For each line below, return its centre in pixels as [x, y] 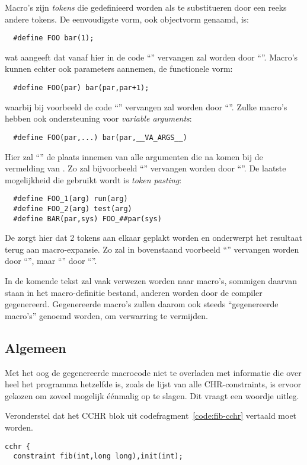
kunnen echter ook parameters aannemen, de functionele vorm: [119, 69]
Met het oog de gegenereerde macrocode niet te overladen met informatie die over [153, 372]
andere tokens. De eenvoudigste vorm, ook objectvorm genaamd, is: [127, 19]
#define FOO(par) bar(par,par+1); [81, 88]
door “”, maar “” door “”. [51, 261]
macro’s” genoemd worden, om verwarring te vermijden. [106, 315]
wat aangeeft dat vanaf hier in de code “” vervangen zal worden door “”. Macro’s [151, 57]
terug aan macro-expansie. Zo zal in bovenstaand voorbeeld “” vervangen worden [152, 249]
